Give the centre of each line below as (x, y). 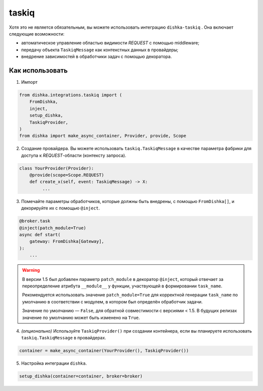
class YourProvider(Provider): (57, 168)
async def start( (40, 235)
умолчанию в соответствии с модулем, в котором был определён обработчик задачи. (113, 301)
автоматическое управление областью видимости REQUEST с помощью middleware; (110, 43)
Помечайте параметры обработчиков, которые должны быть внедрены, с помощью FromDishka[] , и (128, 201)
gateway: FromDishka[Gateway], (67, 242)
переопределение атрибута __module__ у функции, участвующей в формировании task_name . (122, 286)
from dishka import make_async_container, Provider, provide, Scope (103, 136)
